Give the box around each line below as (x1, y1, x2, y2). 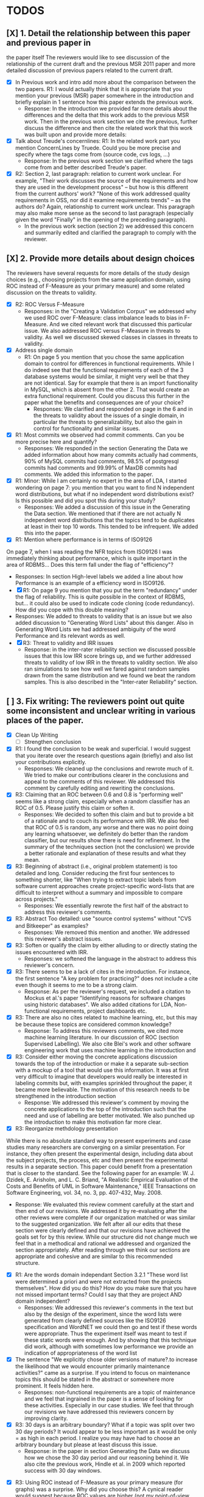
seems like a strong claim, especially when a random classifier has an (15, 798, 190, 805)
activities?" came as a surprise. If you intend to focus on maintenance (15, 1369, 191, 1376)
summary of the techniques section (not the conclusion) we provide (24, 843, 195, 851)
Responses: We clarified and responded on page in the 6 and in (33, 406, 193, 413)
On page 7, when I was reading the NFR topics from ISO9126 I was (6, 548, 172, 556)
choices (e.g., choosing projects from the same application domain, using (6, 276, 191, 283)
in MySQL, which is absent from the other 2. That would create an (24, 386, 190, 393)
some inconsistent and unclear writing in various (6, 705, 196, 716)
